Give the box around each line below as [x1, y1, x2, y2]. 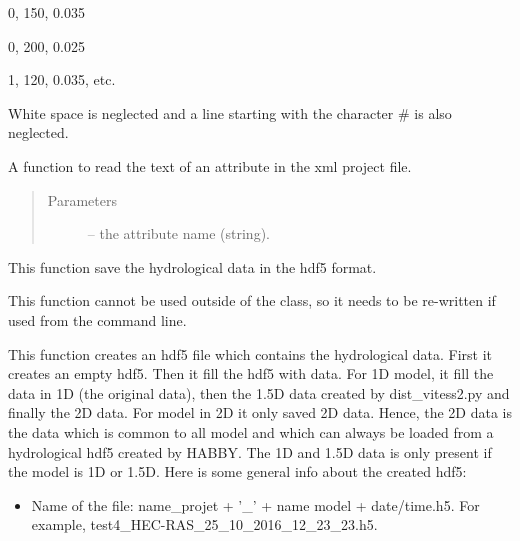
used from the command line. [8, 309, 187, 330]
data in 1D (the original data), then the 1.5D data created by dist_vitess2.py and [8, 382, 510, 403]
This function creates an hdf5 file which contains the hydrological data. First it [8, 343, 493, 364]
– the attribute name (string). [87, 223, 270, 244]
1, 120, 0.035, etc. [8, 69, 116, 90]
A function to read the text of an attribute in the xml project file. [8, 155, 412, 176]
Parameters [47, 189, 117, 210]
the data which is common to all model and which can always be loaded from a [8, 421, 494, 442]
